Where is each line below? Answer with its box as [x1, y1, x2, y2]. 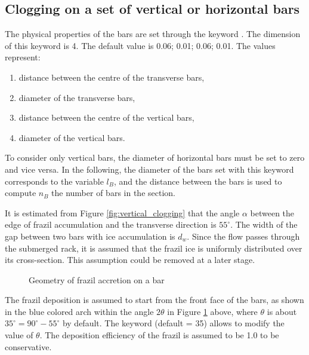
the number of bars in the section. [51, 186, 175, 199]
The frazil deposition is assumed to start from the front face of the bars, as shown [5, 293, 304, 306]
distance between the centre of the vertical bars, [18, 111, 194, 124]
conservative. [5, 340, 52, 353]
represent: [5, 51, 41, 63]
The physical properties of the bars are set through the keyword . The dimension [5, 27, 301, 40]
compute [5, 186, 36, 199]
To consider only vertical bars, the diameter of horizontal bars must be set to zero [5, 151, 305, 164]
